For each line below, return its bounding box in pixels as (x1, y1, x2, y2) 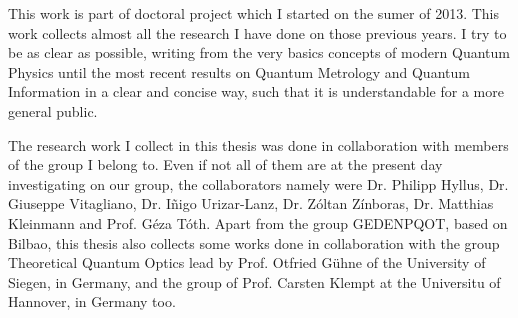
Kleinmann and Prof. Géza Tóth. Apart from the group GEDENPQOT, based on (8, 212, 508, 233)
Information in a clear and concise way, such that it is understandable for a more (8, 81, 504, 102)
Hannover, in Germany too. (8, 291, 176, 312)
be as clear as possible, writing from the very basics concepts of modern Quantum (8, 42, 510, 63)
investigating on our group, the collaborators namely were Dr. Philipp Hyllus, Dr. (8, 173, 509, 194)
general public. (8, 100, 98, 121)
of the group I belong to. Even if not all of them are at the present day (8, 154, 443, 175)
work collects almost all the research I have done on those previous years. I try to (8, 22, 507, 43)
